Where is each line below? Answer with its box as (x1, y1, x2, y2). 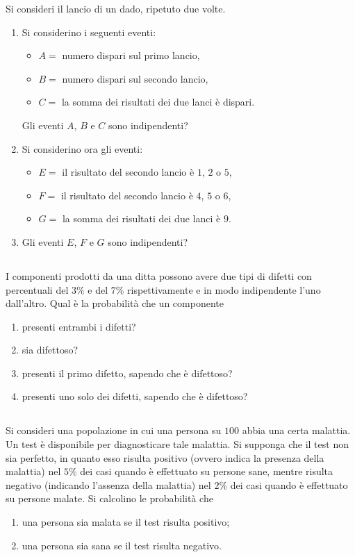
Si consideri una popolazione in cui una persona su (6, 423, 222, 438)
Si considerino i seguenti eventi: (22, 24, 156, 39)
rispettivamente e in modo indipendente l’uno (127, 282, 321, 297)
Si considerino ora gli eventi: (22, 141, 143, 156)
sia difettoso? (22, 342, 79, 357)
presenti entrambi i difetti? (22, 319, 136, 333)
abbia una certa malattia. (242, 423, 351, 438)
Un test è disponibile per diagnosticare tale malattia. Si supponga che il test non (6, 437, 349, 451)
